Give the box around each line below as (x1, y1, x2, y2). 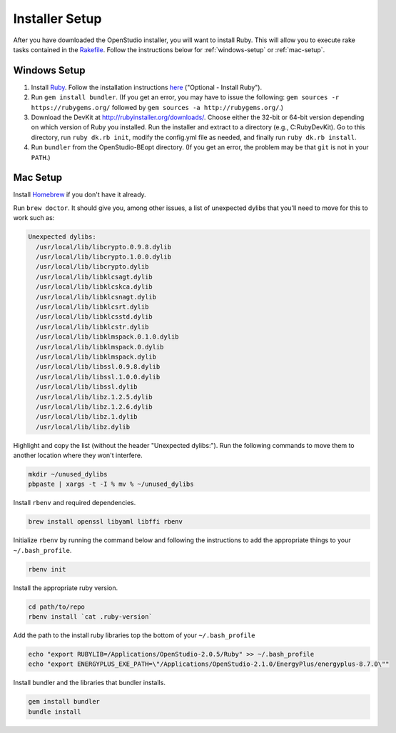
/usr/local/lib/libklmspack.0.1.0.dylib (36, 333, 179, 341)
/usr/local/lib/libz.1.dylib (36, 413, 138, 421)
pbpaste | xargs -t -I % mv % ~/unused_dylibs (28, 480, 194, 489)
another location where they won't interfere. (13, 451, 143, 460)
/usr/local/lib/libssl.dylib (36, 383, 138, 391)
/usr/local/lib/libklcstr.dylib (36, 322, 149, 331)
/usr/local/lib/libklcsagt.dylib (36, 272, 153, 281)
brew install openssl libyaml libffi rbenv (28, 518, 183, 526)
